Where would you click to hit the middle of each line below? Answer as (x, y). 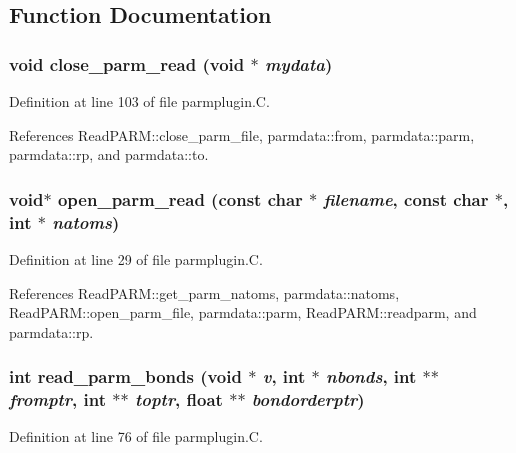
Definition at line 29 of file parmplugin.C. (136, 258)
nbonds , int (371, 376)
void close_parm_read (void (127, 63)
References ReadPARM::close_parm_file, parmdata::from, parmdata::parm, (242, 134)
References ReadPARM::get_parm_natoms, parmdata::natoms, (204, 292)
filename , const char (406, 198)
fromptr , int (58, 399)
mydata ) (299, 63)
